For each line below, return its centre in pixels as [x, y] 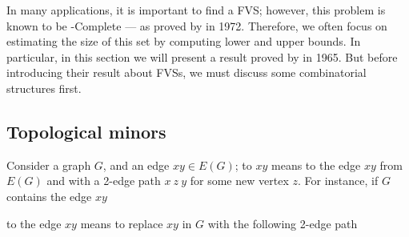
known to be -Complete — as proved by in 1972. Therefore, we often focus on [197, 25]
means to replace [122, 223]
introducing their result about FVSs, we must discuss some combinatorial [186, 72]
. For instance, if [338, 181]
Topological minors [86, 131]
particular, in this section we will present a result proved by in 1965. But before [202, 56]
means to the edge [316, 165]
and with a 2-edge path [104, 181]
